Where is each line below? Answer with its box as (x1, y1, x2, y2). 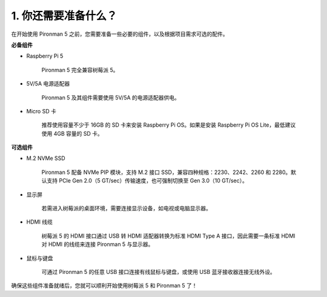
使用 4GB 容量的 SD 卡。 (41, 130, 103, 137)
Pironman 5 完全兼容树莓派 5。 (41, 66, 119, 73)
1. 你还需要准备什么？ (11, 9, 117, 22)
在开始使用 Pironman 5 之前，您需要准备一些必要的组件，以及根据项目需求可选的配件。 (11, 30, 228, 38)
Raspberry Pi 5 (26, 52, 64, 60)
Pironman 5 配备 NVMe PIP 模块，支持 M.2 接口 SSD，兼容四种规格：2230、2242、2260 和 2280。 (41, 169, 291, 176)
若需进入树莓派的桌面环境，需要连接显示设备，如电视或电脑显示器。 (41, 205, 211, 212)
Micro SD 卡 (26, 107, 57, 115)
